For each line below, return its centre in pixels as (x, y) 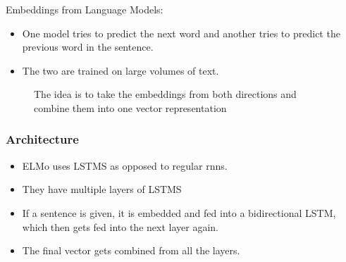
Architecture (42, 139)
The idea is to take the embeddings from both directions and (165, 94)
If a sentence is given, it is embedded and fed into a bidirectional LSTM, (179, 212)
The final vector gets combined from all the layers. (131, 250)
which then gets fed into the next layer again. (120, 226)
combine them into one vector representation (130, 107)
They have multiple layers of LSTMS (102, 189)
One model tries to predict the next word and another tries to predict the (181, 33)
